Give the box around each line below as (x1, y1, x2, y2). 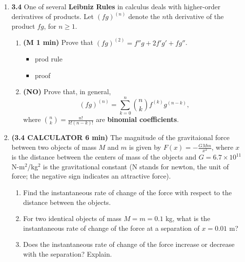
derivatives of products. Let (11, 11, 94, 21)
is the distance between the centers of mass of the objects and (11, 152, 197, 162)
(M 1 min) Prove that (23, 37, 93, 47)
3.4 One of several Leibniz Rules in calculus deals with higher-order (11, 1, 221, 11)
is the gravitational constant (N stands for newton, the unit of (43, 161, 229, 171)
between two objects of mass (11, 142, 97, 152)
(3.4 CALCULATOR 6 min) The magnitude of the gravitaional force (11, 132, 230, 142)
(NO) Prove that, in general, (23, 86, 111, 97)
